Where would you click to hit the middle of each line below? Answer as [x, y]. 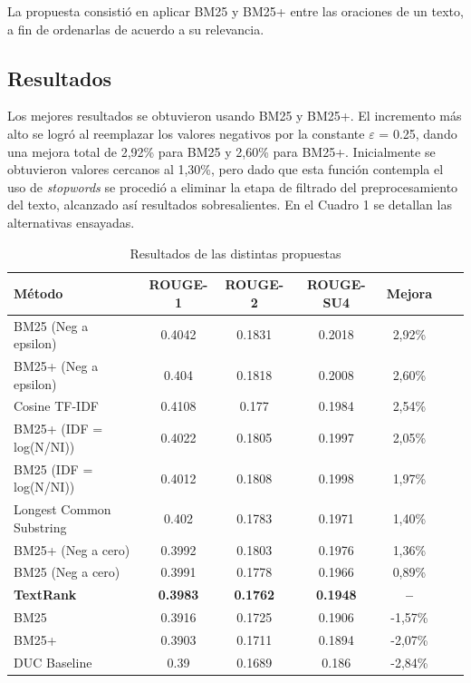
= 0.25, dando [418, 133]
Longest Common [62, 509]
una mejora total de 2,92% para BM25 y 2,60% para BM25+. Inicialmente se [221, 151]
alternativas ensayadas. [71, 222]
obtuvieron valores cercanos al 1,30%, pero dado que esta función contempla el [226, 169]
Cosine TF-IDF [56, 406]
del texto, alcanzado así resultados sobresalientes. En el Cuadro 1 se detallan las [230, 205]
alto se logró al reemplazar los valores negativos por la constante [186, 133]
